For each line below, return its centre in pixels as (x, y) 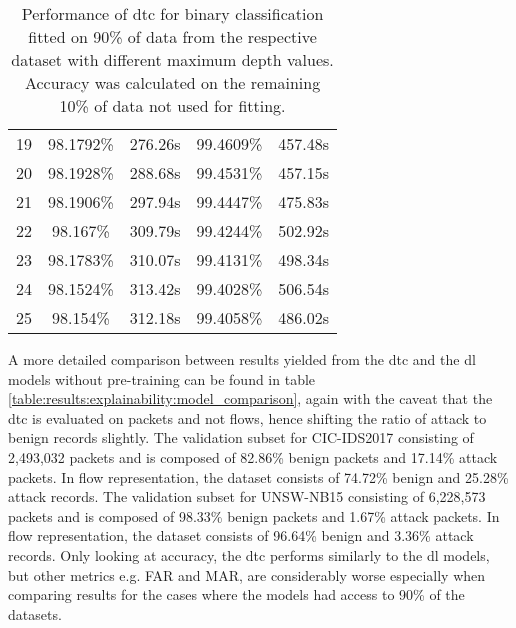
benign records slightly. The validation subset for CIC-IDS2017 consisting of (241, 437)
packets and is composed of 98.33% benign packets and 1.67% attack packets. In (254, 515)
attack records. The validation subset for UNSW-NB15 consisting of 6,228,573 (247, 496)
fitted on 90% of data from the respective (172, 36)
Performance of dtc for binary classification (172, 13)
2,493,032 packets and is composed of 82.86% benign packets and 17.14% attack (253, 456)
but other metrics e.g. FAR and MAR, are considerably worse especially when (247, 574)
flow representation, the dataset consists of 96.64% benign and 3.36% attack (241, 535)
